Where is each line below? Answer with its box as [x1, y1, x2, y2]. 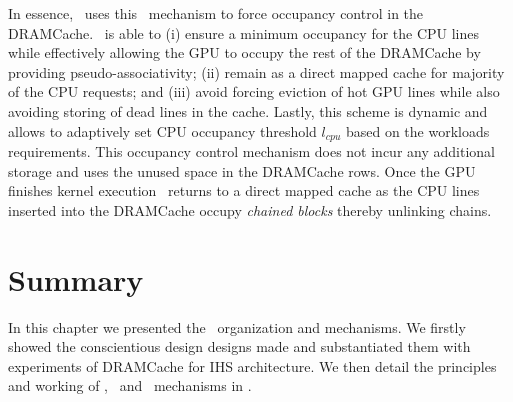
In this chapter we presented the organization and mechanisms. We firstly [8, 316, 466, 337]
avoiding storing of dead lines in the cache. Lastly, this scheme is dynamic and [8, 100, 488, 121]
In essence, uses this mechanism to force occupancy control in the [8, 3, 424, 23]
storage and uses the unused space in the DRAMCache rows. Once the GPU [8, 160, 476, 181]
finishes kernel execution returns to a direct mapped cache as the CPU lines [8, 180, 480, 201]
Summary [8, 258, 144, 299]
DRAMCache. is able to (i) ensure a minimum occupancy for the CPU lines [8, 22, 480, 43]
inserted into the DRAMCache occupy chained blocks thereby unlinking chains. [8, 199, 492, 220]
